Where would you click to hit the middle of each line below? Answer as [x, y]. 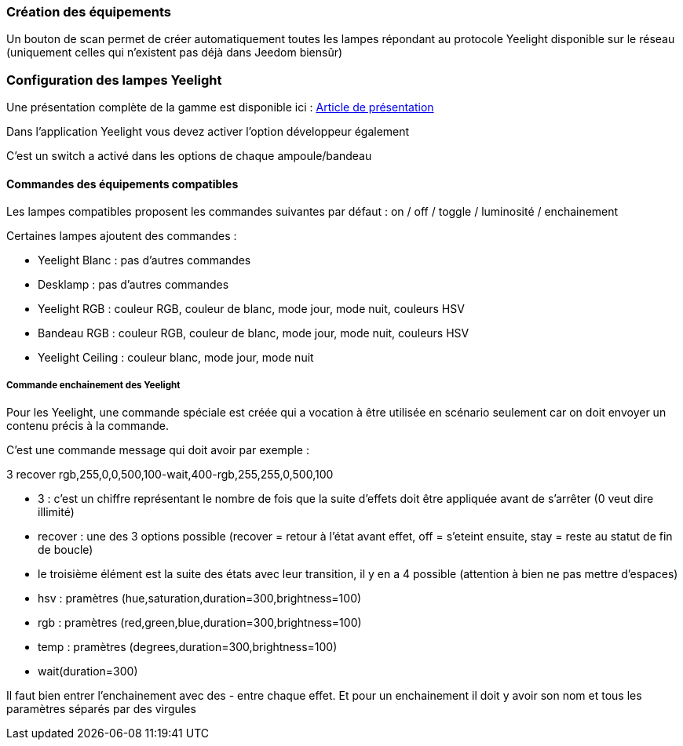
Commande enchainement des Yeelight [93, 385]
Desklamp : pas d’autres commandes [133, 285]
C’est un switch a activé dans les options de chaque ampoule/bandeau [189, 156]
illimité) [56, 512]
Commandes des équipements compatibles [122, 184]
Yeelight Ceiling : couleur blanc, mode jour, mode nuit [176, 358]
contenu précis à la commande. [88, 426]
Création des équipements [89, 12]
